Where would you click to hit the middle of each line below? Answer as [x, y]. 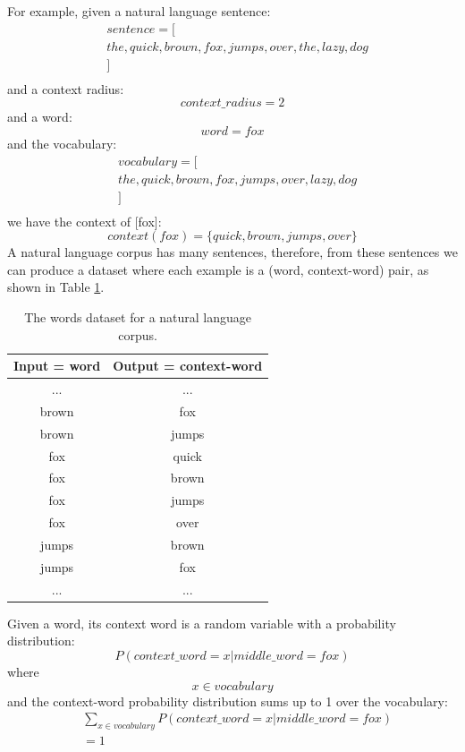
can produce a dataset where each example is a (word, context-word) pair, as [218, 269]
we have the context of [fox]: [85, 221]
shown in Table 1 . [56, 287]
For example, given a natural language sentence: [139, 11]
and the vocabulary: [62, 143]
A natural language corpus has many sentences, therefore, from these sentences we [232, 252]
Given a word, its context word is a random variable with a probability [202, 623]
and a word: [40, 117]
